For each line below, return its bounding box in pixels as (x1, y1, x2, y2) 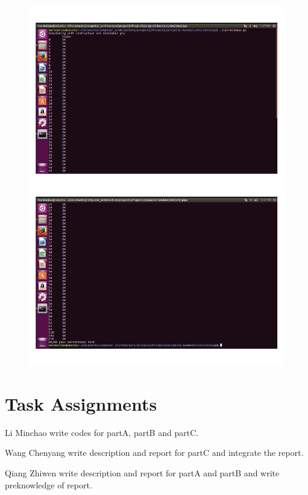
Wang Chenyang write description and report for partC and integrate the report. (5, 446, 304, 459)
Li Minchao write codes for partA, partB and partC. (5, 426, 199, 438)
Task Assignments (5, 391, 157, 416)
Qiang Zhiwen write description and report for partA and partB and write (5, 467, 280, 479)
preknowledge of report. (5, 478, 92, 491)
